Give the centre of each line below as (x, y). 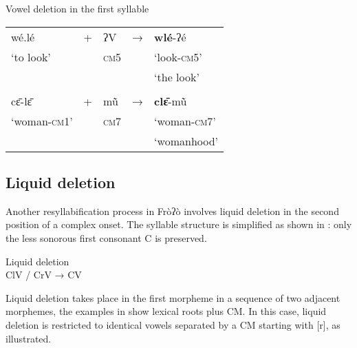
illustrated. (29, 338)
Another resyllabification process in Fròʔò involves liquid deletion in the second (172, 211)
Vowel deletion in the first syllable (77, 8)
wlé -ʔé (170, 37)
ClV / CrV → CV (44, 275)
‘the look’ (177, 76)
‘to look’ (31, 57)
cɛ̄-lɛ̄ (22, 101)
